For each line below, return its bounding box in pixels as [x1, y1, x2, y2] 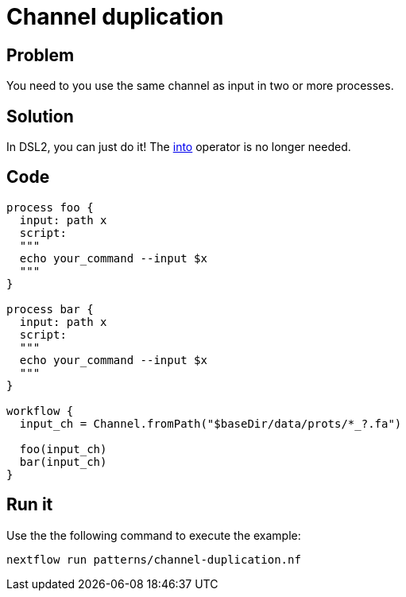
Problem [6, 45, 75, 65]
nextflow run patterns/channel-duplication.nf [6, 552, 301, 566]
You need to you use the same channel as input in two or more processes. [6, 79, 394, 93]
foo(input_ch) [19, 442, 107, 456]
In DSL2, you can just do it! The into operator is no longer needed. [6, 140, 351, 154]
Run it [6, 494, 53, 515]
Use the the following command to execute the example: [6, 528, 301, 542]
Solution [6, 106, 74, 126]
